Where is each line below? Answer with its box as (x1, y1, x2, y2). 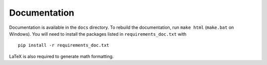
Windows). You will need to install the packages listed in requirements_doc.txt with (9, 31, 187, 37)
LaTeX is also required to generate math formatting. (9, 53, 114, 59)
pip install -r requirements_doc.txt (18, 43, 110, 48)
